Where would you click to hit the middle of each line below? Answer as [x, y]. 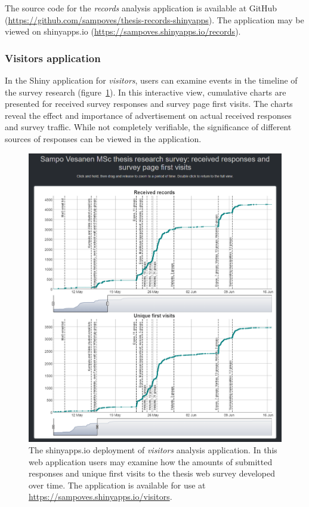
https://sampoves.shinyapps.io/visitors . [101, 497]
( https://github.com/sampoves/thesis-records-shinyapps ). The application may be [154, 19]
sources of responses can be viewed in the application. [103, 138]
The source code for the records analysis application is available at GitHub [141, 8]
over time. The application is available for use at [117, 485]
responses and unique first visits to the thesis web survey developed [152, 473]
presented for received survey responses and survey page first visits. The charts [149, 104]
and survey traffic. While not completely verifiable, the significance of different [148, 127]
